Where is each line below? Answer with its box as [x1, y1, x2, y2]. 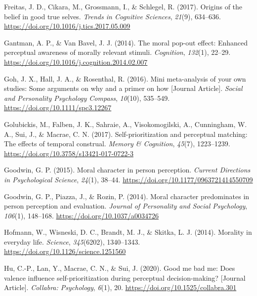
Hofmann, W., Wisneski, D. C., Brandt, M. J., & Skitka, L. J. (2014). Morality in [4, 227, 252, 237]
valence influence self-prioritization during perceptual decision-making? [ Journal [4, 272, 246, 283]
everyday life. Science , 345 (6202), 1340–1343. [4, 236, 140, 247]
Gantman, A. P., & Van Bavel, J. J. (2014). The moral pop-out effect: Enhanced [4, 37, 248, 47]
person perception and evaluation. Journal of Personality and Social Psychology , [4, 201, 248, 211]
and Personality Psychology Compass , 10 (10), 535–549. [4, 92, 170, 103]
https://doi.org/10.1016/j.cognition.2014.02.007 [4, 56, 148, 67]
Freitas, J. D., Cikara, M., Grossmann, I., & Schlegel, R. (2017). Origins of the [4, 1, 243, 11]
